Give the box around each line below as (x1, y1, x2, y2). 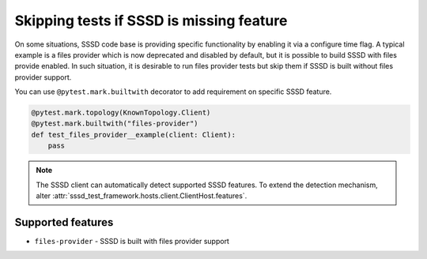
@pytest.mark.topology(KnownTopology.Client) (31, 108, 211, 118)
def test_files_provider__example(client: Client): (31, 130, 236, 139)
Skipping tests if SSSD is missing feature (14, 12, 288, 29)
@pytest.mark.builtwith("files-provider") (31, 119, 198, 128)
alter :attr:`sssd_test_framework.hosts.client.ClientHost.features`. (36, 191, 248, 201)
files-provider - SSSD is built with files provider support (34, 236, 229, 246)
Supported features (14, 216, 114, 229)
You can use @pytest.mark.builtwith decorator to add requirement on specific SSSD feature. (14, 87, 332, 96)
